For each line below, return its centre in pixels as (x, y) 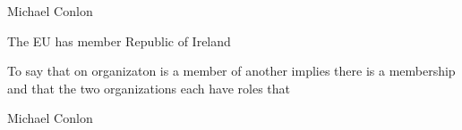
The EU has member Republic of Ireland (119, 41)
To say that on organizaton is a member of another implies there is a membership (231, 71)
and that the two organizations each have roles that (149, 88)
